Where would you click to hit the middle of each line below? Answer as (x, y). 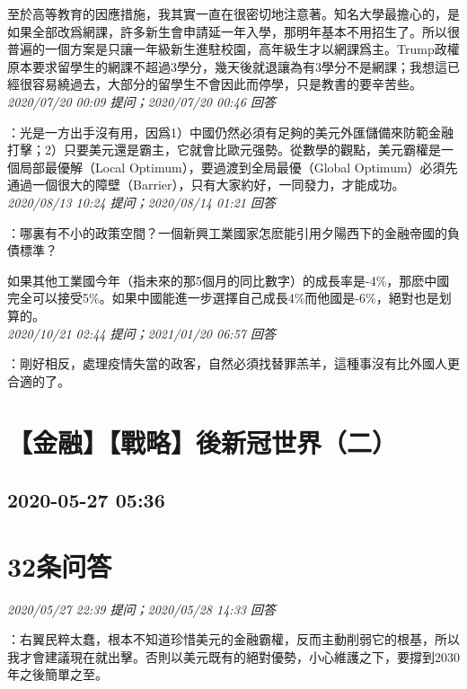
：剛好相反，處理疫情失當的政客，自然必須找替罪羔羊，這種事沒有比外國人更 (233, 363)
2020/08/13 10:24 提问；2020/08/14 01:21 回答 (141, 202)
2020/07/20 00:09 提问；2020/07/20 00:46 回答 (141, 101)
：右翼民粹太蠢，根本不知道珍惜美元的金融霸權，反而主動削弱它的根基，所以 (233, 639)
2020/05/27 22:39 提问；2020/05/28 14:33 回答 (141, 609)
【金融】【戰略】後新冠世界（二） (203, 442)
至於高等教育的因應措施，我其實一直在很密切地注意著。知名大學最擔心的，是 (233, 13)
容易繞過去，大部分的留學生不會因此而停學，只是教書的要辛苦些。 (227, 84)
